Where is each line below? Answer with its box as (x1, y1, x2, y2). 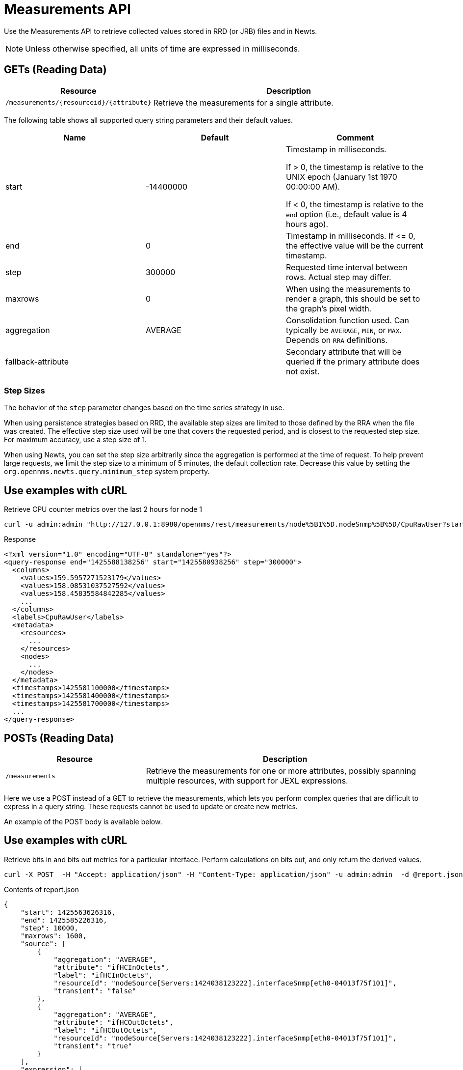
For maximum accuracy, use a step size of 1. (4, 435, 147, 444)
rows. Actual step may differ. (285, 272, 391, 282)
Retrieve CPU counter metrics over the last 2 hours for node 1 (4, 505, 202, 514)
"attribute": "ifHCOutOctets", (53, 1018, 174, 1026)
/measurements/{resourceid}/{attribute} (5, 99, 152, 107)
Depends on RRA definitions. (285, 335, 388, 345)
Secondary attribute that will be (285, 346, 402, 357)
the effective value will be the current (285, 240, 423, 251)
